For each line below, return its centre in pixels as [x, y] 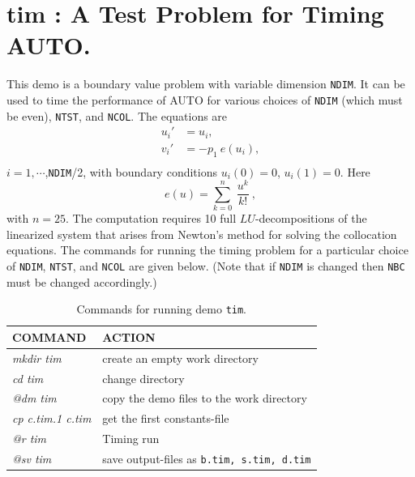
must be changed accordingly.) [82, 281]
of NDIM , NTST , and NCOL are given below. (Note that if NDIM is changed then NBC [206, 265]
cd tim [28, 378]
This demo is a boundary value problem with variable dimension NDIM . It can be [206, 84]
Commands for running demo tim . [162, 309]
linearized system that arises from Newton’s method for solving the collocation [202, 234]
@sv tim [32, 458]
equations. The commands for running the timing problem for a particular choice [207, 250]
